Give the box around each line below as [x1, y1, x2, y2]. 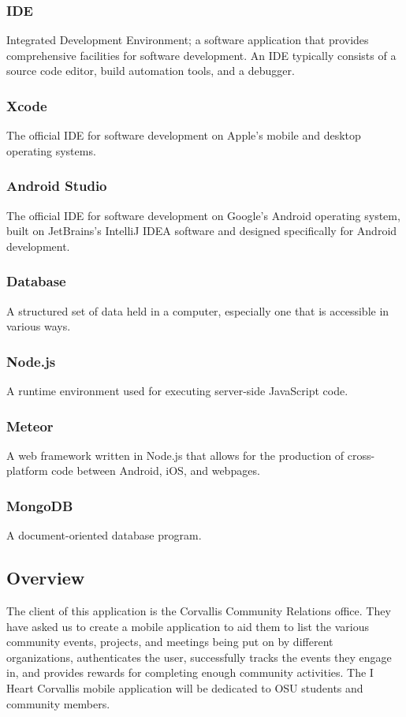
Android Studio [6, 176, 107, 196]
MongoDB [6, 495, 73, 515]
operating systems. [6, 142, 96, 159]
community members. [6, 695, 110, 711]
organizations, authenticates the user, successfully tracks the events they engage [6, 648, 392, 665]
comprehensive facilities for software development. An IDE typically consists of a [6, 47, 397, 63]
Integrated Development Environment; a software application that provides [6, 32, 369, 48]
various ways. [6, 318, 71, 334]
